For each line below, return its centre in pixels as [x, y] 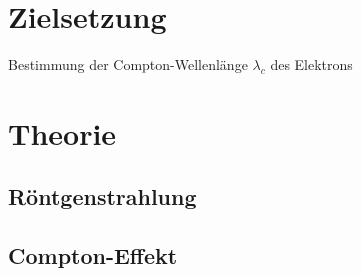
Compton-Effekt [93, 255]
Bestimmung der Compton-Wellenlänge [128, 64]
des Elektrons [311, 64]
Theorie [62, 132]
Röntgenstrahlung [102, 196]
